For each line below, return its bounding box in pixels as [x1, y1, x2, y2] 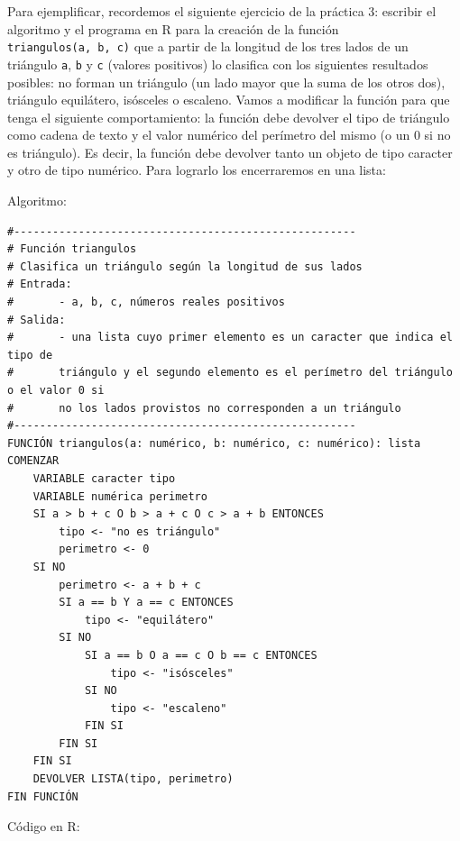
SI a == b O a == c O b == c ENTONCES [84, 648, 317, 662]
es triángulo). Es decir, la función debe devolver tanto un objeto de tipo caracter [7, 142, 453, 161]
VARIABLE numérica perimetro [32, 489, 207, 503]
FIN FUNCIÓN [7, 790, 78, 803]
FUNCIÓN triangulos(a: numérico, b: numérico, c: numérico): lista [7, 436, 421, 450]
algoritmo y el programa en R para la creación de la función [7, 19, 339, 38]
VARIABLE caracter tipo [32, 471, 176, 485]
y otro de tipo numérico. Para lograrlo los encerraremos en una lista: [7, 160, 386, 179]
